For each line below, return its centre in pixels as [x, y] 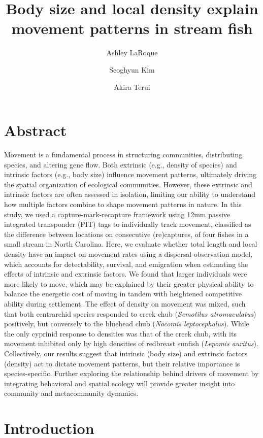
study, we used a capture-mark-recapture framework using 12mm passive [117, 214]
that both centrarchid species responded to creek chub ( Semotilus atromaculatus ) [130, 313]
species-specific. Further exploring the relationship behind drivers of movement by [131, 373]
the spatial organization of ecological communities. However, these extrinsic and [128, 184]
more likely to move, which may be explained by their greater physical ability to [129, 283]
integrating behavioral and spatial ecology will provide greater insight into [120, 383]
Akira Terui [132, 87]
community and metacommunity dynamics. [71, 393]
